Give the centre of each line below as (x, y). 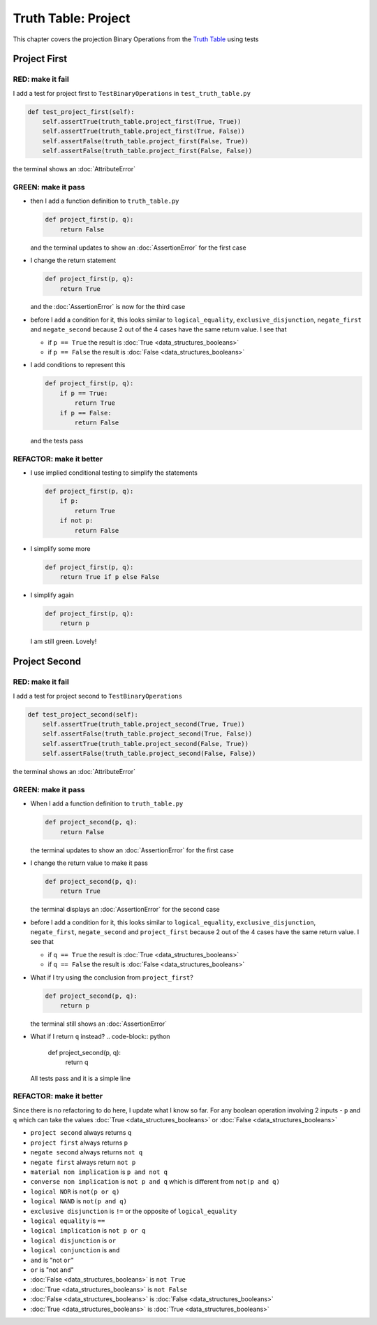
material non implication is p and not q (99, 1172)
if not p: (76, 521)
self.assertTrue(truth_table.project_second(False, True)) (146, 744)
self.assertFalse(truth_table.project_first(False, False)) (147, 151)
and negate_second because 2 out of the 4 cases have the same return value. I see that (158, 329)
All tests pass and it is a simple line (80, 1078)
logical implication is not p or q (88, 1231)
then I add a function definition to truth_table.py (105, 201)
